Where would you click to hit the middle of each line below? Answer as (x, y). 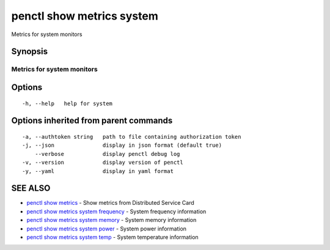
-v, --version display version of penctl (103, 163)
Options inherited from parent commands (92, 121)
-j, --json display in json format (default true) (122, 145)
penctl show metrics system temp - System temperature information (112, 237)
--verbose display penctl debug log (107, 154)
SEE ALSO (31, 189)
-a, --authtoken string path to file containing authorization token (132, 137)
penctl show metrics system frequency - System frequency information (116, 211)
